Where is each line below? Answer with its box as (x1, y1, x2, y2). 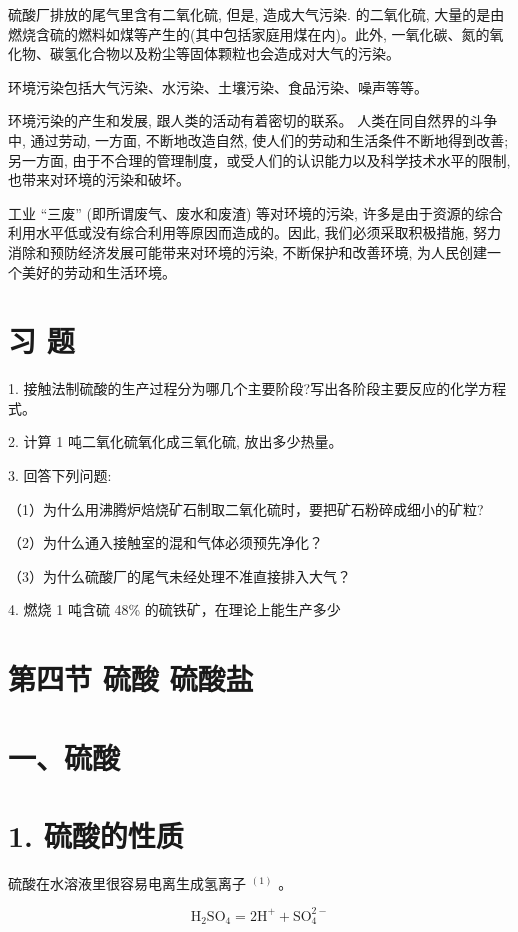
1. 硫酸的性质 (8, 814, 184, 855)
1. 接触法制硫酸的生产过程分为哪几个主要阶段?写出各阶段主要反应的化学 (8, 378, 479, 399)
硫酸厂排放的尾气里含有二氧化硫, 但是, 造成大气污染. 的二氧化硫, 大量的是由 (8, 4, 505, 24)
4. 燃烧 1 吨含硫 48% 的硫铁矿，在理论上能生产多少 (8, 599, 341, 620)
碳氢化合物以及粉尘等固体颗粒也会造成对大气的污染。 (49, 43, 400, 64)
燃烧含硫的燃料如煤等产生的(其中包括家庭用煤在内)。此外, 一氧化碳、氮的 (8, 23, 490, 44)
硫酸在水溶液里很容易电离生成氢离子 (8, 872, 246, 893)
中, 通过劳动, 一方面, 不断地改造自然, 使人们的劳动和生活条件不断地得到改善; (8, 129, 509, 150)
